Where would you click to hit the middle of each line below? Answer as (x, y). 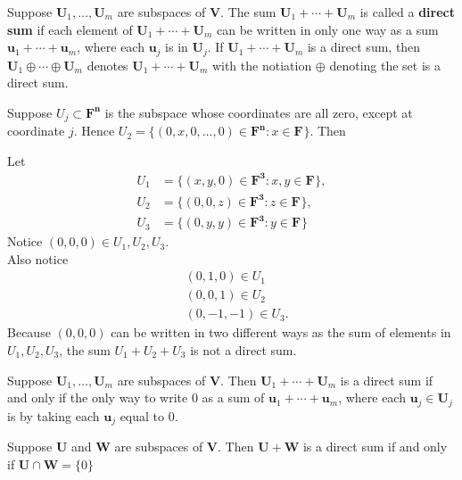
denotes (107, 65)
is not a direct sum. (243, 349)
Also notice (38, 258)
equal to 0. (149, 415)
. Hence (94, 131)
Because (29, 332)
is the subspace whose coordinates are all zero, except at (259, 112)
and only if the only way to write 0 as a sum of (136, 397)
